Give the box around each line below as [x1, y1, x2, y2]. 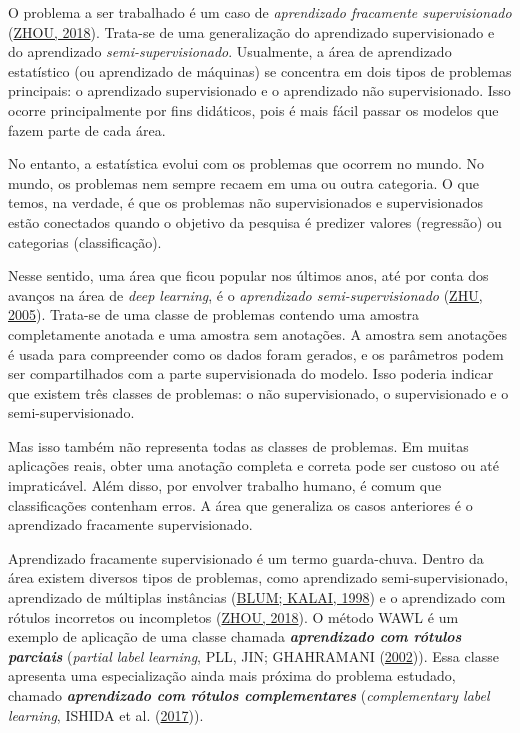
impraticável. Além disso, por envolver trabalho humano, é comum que [8, 475, 442, 496]
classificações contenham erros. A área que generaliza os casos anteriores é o [8, 494, 473, 515]
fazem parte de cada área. [8, 119, 166, 140]
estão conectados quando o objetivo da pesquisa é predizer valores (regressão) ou [8, 211, 502, 232]
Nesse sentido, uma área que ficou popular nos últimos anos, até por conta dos [8, 265, 489, 286]
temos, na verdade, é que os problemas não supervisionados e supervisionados [8, 192, 483, 213]
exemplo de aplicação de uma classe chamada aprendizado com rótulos [8, 626, 462, 647]
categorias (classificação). [8, 231, 162, 252]
